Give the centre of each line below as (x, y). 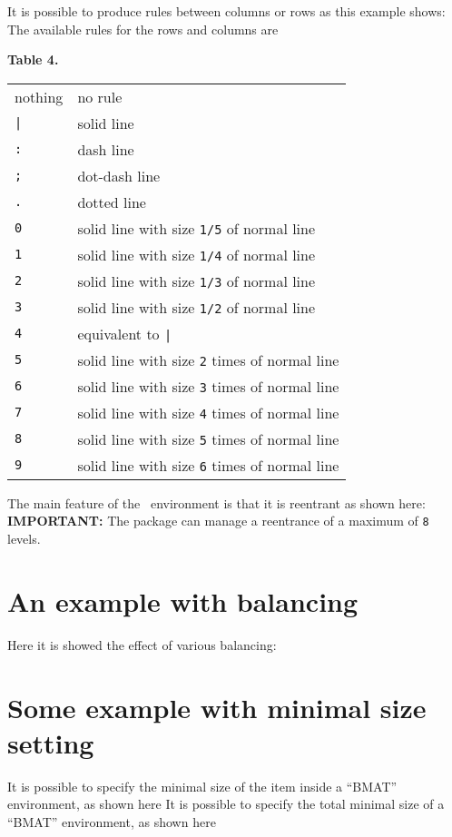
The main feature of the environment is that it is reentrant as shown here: (216, 502)
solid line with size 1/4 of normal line (197, 254)
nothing (39, 96)
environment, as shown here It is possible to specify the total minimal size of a (226, 804)
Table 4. (33, 59)
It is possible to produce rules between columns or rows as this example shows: (226, 11)
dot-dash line (119, 175)
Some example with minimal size (217, 707)
